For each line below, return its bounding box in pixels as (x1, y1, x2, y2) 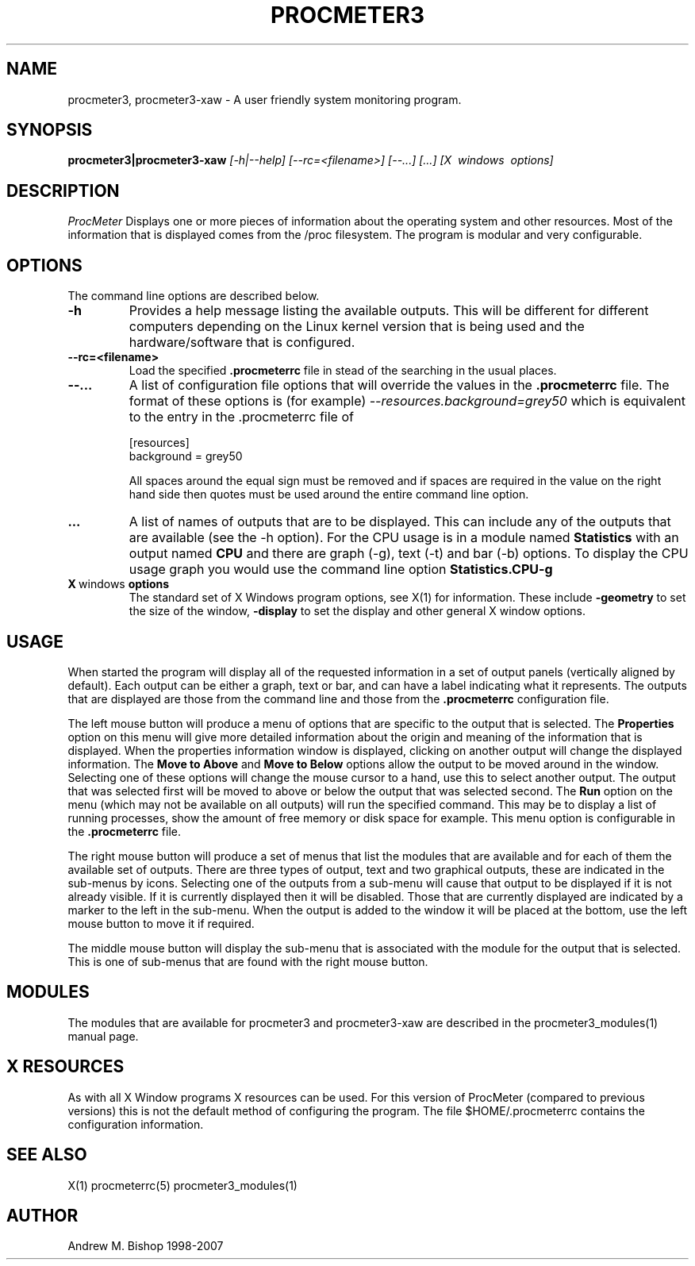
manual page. (67, 1029, 139, 1043)
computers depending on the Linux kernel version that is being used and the (129, 318, 585, 335)
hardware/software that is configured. (129, 334, 355, 351)
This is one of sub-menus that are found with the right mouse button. (67, 954, 428, 968)
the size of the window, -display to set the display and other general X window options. (129, 604, 586, 618)
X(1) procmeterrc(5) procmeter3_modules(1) (67, 1178, 298, 1192)
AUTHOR (6, 1205, 79, 1226)
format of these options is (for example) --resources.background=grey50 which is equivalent (129, 393, 685, 410)
